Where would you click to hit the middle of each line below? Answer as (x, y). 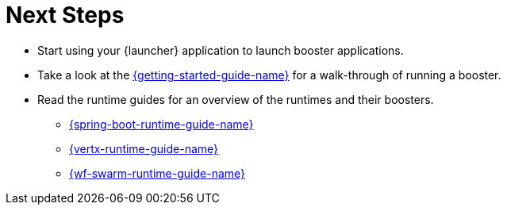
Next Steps (65, 15)
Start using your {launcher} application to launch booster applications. (221, 50)
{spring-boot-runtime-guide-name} (161, 124)
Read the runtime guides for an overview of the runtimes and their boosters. (236, 99)
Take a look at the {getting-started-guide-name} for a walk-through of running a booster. (269, 75)
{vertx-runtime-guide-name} (144, 148)
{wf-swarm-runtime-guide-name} (157, 173)
